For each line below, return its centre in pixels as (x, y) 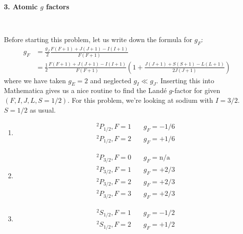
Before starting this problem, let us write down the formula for (98, 39)
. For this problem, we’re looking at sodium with (140, 100)
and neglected (111, 80)
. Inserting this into (185, 80)
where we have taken (35, 80)
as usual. (43, 109)
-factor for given (196, 90)
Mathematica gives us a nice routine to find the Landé (85, 90)
